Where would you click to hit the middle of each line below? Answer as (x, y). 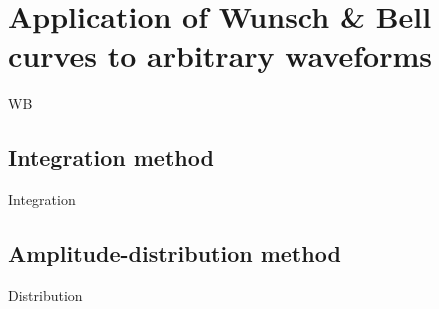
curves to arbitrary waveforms (220, 55)
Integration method (111, 157)
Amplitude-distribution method (174, 253)
